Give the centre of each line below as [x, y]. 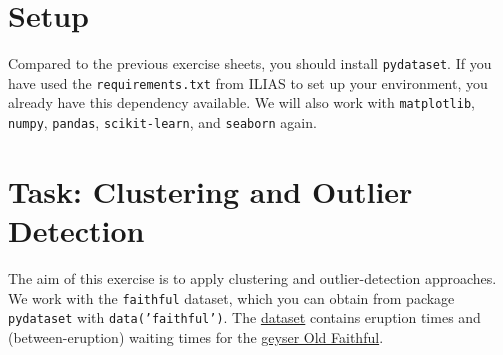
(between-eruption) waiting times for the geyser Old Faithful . [196, 336]
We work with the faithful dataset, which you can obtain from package [231, 297]
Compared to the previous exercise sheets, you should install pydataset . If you [250, 63]
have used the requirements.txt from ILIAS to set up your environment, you [248, 82]
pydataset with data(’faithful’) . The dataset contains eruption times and [244, 317]
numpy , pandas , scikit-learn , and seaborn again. [162, 122]
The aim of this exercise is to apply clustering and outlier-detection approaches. [252, 278]
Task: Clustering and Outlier [210, 190]
